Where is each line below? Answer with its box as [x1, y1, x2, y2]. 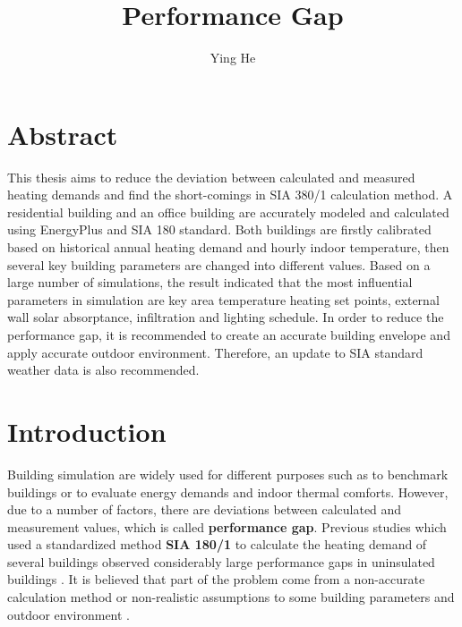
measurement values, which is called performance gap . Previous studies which [7, 517, 447, 536]
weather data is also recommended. [7, 360, 200, 379]
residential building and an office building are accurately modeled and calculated [7, 202, 449, 221]
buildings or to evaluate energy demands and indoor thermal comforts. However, [7, 482, 449, 501]
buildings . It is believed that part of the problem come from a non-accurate [7, 570, 425, 589]
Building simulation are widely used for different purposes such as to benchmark [7, 464, 449, 483]
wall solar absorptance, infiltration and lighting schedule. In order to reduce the [7, 308, 444, 326]
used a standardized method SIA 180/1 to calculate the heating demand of [7, 535, 427, 554]
